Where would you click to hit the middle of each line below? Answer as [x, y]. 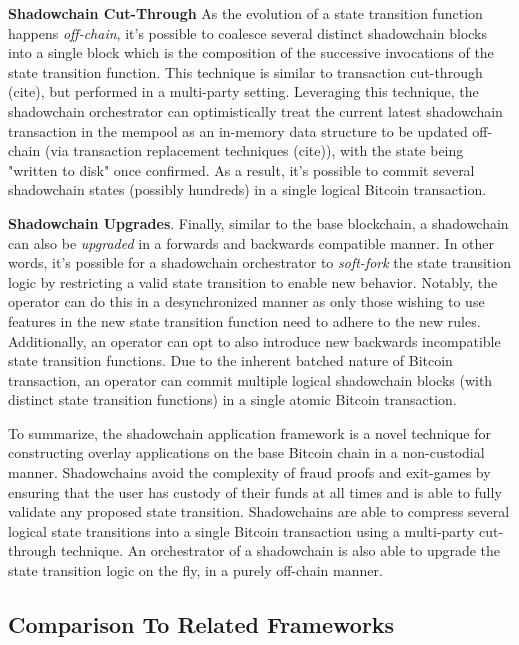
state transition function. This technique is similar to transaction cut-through [245, 71]
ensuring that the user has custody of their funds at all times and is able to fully [255, 491]
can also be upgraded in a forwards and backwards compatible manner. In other [251, 242]
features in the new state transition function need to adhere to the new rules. [244, 320]
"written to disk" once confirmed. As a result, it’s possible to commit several [241, 169]
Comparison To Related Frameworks [201, 624]
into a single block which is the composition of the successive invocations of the [251, 52]
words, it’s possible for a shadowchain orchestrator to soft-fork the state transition [259, 262]
